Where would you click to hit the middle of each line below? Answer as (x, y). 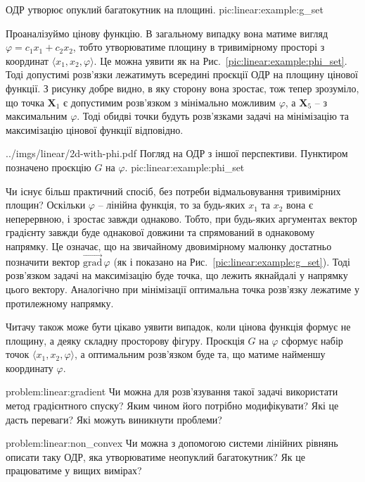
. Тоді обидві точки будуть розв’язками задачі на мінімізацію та (213, 116)
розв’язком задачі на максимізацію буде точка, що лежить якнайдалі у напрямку (177, 275)
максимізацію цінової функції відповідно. (95, 129)
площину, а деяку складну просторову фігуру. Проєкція (125, 340)
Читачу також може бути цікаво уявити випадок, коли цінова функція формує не (178, 327)
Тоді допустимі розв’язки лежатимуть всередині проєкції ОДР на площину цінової (182, 74)
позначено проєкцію (49, 167)
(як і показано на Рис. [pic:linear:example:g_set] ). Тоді (232, 261)
